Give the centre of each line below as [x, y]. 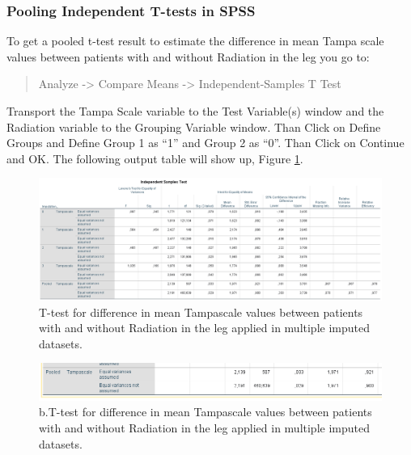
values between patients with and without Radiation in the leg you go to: [188, 56]
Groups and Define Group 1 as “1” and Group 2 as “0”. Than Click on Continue [205, 143]
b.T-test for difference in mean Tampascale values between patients [205, 412]
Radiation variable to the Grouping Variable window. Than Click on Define [194, 126]
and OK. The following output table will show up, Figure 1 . [155, 158]
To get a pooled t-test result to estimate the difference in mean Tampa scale [195, 41]
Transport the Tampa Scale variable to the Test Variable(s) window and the [195, 111]
